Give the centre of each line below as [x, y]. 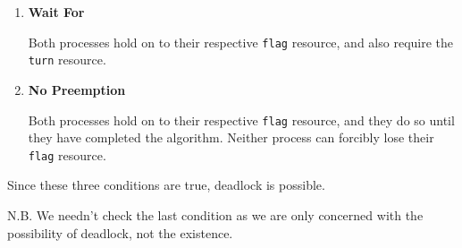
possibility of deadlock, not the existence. [120, 232]
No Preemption [77, 89]
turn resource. [67, 60]
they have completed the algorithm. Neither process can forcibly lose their [231, 137]
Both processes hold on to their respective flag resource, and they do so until [241, 120]
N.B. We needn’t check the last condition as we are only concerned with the [215, 215]
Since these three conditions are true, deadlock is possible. [166, 185]
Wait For [56, 12]
